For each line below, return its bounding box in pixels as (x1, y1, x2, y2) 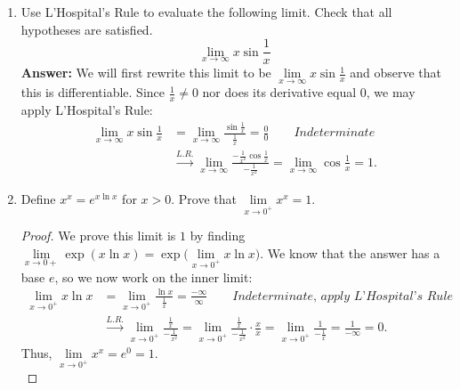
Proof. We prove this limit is (20, 226, 176, 245)
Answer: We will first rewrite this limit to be (20, 63, 271, 82)
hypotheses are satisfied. (20, 20, 153, 38)
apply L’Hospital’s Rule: (20, 101, 153, 119)
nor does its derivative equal (202, 83, 357, 102)
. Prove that (171, 190, 237, 208)
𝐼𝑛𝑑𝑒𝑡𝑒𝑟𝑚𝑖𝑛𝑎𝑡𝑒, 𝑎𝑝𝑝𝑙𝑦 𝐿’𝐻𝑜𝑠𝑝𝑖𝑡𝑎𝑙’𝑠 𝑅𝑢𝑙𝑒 (232, 289, 454, 303)
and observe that (350, 63, 441, 82)
